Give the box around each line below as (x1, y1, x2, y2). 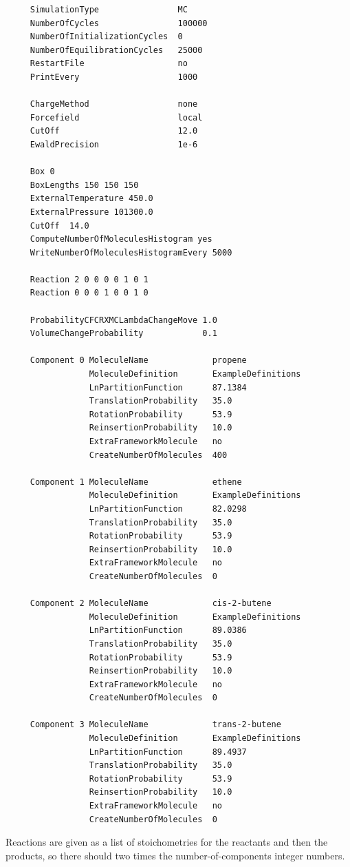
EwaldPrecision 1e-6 (30, 139, 198, 149)
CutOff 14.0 (30, 220, 89, 231)
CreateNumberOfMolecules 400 (89, 450, 228, 460)
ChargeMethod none (30, 99, 198, 109)
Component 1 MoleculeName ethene (30, 477, 242, 487)
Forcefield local (30, 112, 203, 123)
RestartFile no (30, 59, 188, 69)
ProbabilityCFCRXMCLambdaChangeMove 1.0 (30, 315, 217, 325)
